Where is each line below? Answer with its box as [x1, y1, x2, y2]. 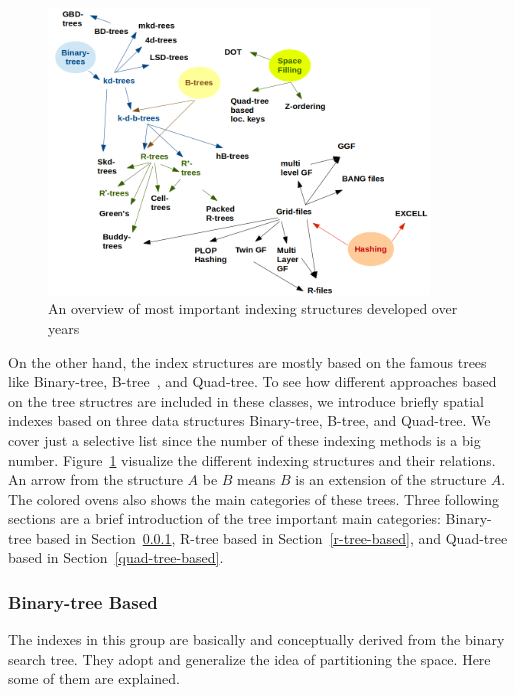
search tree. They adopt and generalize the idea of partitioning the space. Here [8, 648, 491, 669]
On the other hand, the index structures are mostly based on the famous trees [8, 351, 487, 372]
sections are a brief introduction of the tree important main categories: [8, 508, 441, 529]
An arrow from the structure [8, 469, 183, 490]
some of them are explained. [8, 668, 180, 689]
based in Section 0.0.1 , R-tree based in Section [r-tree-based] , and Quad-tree [36, 527, 508, 548]
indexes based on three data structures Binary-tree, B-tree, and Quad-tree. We [8, 410, 491, 431]
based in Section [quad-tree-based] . [8, 547, 224, 568]
